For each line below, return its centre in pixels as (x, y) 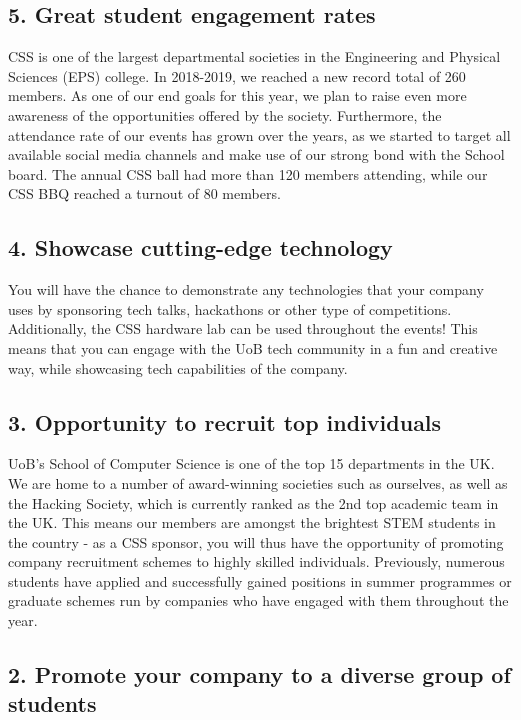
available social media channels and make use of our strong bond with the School (256, 154)
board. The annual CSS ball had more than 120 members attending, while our (248, 173)
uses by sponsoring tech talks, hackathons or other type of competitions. (230, 308)
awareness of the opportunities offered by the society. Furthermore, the (225, 114)
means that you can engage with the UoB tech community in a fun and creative (253, 347)
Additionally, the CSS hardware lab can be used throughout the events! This (243, 328)
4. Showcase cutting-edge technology (200, 247)
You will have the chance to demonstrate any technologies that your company (246, 289)
